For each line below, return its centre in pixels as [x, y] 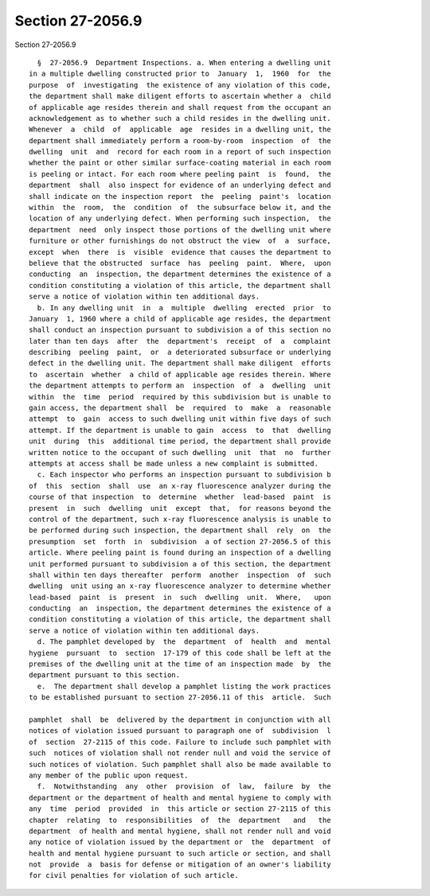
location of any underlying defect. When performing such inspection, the [180, 218]
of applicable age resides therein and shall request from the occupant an [180, 107]
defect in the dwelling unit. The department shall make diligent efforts [180, 363]
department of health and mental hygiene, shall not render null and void [180, 831]
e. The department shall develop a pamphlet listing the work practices [184, 686]
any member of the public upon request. [109, 775]
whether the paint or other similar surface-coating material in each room [180, 163]
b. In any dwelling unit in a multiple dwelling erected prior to [184, 308]
